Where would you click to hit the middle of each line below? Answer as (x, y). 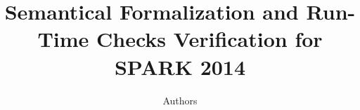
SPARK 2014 (180, 66)
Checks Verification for (210, 39)
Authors (180, 100)
